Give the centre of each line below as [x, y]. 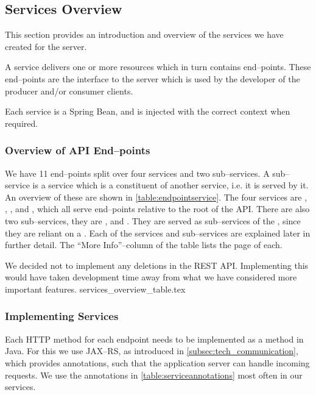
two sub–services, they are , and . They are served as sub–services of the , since [153, 220]
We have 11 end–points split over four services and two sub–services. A [137, 173]
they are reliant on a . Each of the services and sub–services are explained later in [158, 233]
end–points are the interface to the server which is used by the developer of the [153, 78]
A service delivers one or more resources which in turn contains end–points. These [158, 67]
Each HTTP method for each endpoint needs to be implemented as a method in [154, 339]
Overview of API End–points [78, 150]
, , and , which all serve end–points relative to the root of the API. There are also [157, 209]
